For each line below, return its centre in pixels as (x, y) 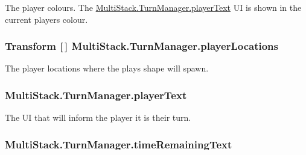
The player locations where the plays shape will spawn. (107, 68)
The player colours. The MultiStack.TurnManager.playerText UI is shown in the (153, 7)
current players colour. (46, 19)
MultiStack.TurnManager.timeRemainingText (119, 144)
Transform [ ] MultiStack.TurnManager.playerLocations (142, 46)
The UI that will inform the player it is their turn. (98, 117)
